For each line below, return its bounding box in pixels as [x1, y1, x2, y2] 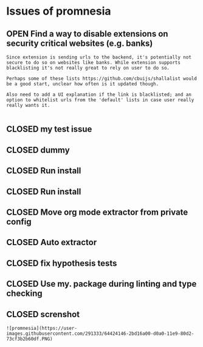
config [6, 216, 32, 227]
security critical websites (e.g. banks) [6, 38, 153, 48]
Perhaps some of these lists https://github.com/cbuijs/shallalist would [6, 76, 198, 82]
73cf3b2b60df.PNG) [6, 335, 53, 342]
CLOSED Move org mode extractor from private [6, 207, 188, 217]
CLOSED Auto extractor [6, 237, 97, 248]
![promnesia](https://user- [6, 325, 78, 331]
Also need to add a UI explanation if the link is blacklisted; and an [6, 91, 191, 98]
